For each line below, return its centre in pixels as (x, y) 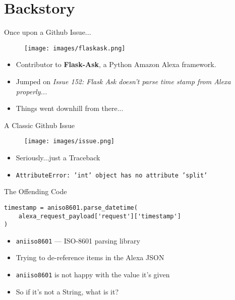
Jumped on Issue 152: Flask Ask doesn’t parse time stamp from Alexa (123, 81)
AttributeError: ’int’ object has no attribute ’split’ (112, 175)
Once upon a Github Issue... (48, 32)
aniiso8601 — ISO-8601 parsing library (78, 240)
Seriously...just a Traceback (58, 157)
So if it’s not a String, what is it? (67, 291)
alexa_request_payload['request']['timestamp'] (100, 216)
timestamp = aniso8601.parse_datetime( (71, 207)
